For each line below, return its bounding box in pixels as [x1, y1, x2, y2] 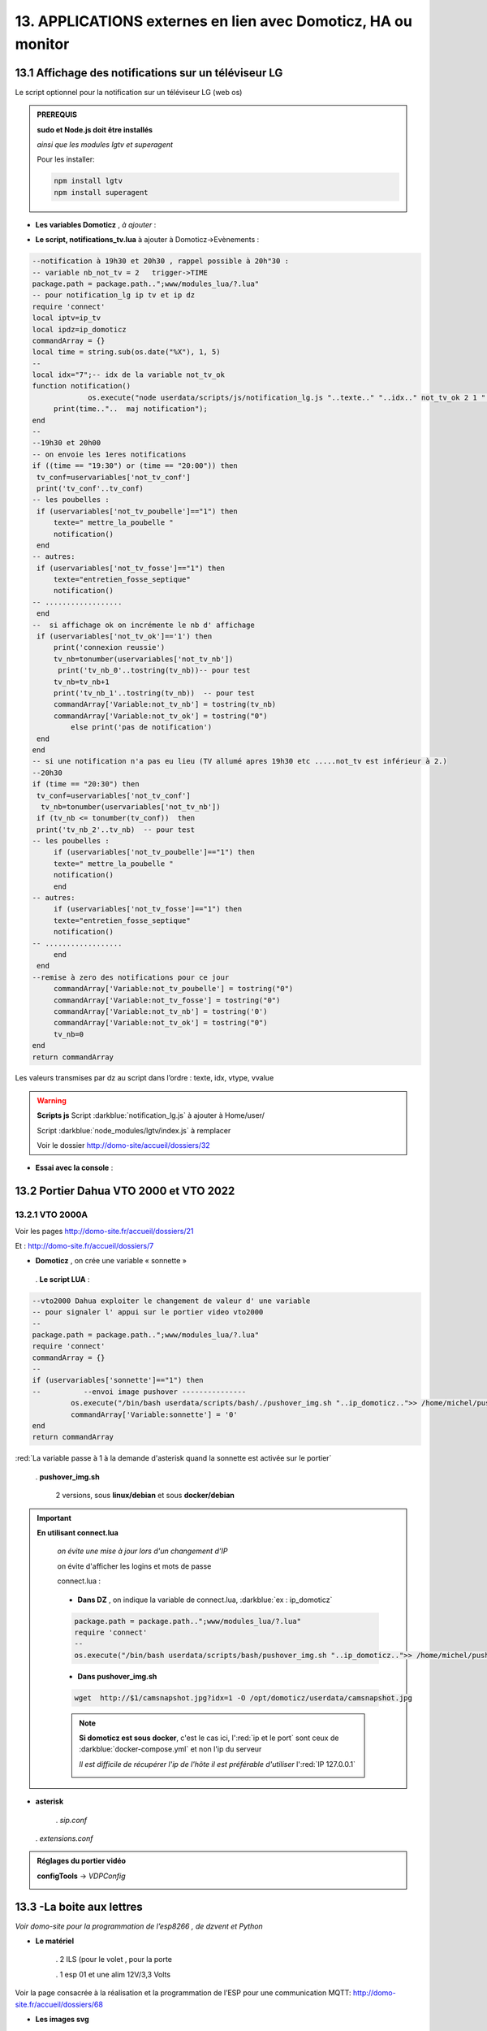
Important [37, 1513, 72, 1522]
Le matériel [35, 1936, 75, 1946]
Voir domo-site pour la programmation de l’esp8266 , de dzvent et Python [15, 1921, 263, 1931]
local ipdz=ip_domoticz [32, 325, 127, 334]
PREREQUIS [37, 110, 77, 119]
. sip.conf [55, 1815, 88, 1825]
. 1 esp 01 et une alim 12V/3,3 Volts [55, 1969, 170, 1979]
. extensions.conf [35, 1834, 93, 1843]
